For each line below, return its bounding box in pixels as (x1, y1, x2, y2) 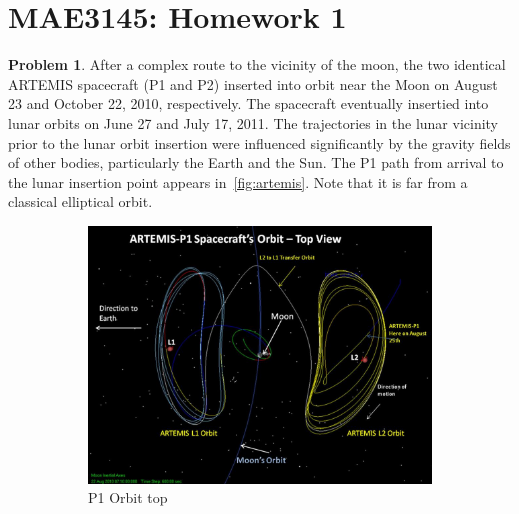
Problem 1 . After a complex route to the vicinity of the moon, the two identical (8, 54, 506, 75)
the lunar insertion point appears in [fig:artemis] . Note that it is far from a (8, 171, 468, 192)
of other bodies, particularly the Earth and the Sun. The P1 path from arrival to (8, 152, 504, 173)
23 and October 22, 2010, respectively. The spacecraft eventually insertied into (8, 93, 489, 114)
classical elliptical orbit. (8, 191, 153, 212)
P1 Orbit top (88, 487, 168, 508)
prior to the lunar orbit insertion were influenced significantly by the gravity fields (8, 132, 511, 153)
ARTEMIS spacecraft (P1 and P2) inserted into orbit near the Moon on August (8, 73, 498, 94)
